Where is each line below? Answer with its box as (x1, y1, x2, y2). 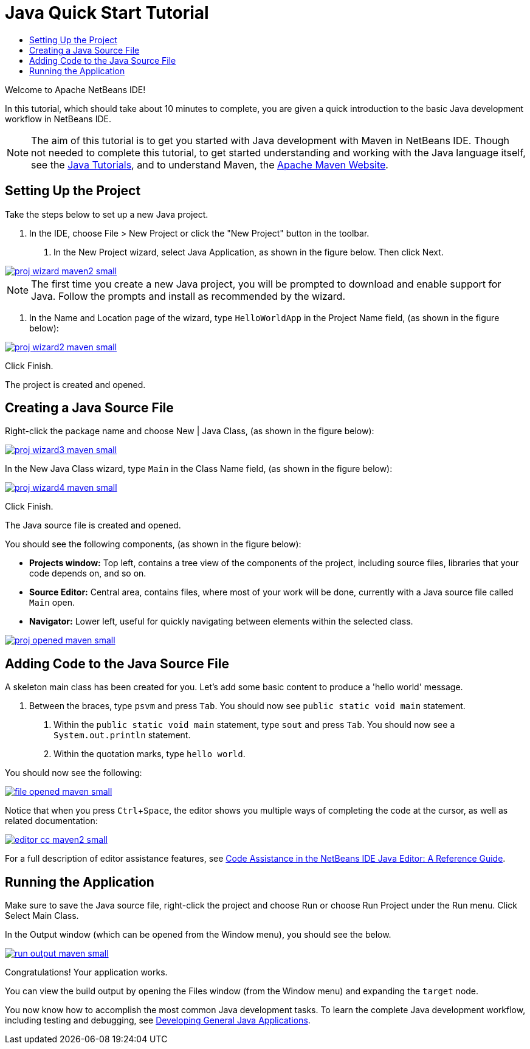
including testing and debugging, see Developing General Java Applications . (5, 1015, 311, 1026)
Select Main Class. (5, 910, 79, 921)
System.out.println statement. (53, 730, 191, 741)
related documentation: (5, 815, 98, 826)
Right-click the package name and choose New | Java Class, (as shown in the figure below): (5, 426, 374, 437)
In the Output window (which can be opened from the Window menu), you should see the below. (5, 929, 391, 940)
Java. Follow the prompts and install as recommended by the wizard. (31, 289, 346, 302)
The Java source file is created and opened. (5, 520, 181, 531)
